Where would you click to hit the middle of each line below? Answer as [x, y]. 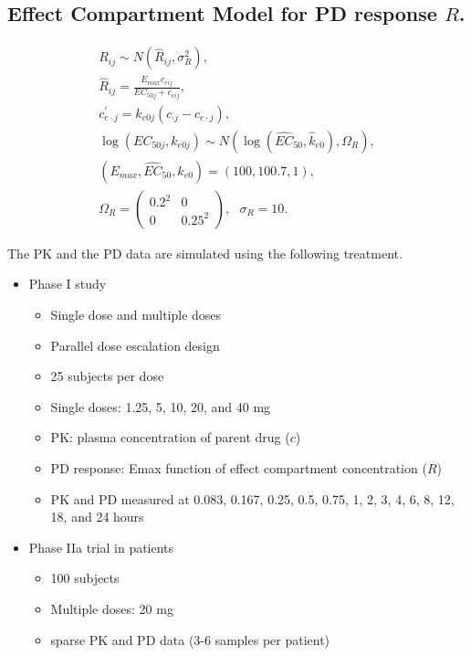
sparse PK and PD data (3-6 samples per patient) [190, 639]
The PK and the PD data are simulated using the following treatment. [205, 253]
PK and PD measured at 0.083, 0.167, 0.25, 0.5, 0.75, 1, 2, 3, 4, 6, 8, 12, [252, 498]
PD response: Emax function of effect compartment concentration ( [239, 467]
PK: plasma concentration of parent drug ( [170, 437]
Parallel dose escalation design [135, 345]
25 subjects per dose [107, 376]
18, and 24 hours [97, 517]
